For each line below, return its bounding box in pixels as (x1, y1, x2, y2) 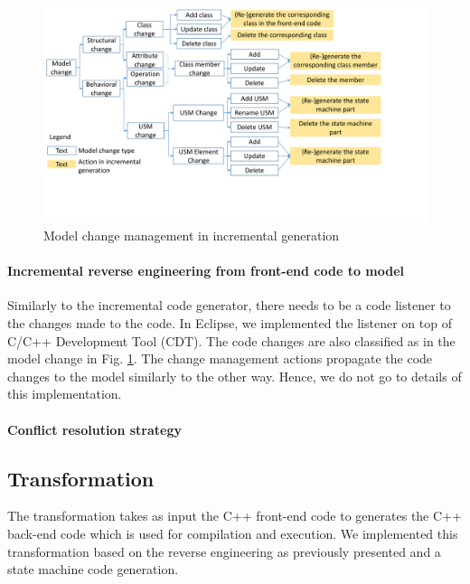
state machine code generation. (7, 560, 179, 579)
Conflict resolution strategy (7, 419, 182, 438)
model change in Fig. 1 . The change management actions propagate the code (7, 349, 433, 368)
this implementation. (7, 384, 122, 403)
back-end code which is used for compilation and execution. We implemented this (7, 524, 458, 543)
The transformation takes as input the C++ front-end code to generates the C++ (7, 506, 462, 525)
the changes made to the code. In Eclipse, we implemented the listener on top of (7, 314, 452, 333)
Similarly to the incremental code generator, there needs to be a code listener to (7, 296, 451, 315)
